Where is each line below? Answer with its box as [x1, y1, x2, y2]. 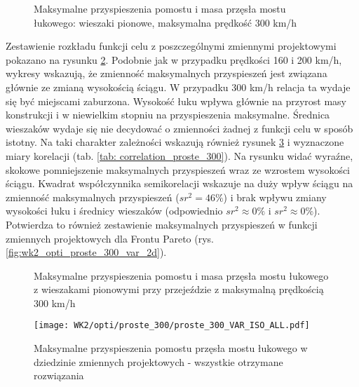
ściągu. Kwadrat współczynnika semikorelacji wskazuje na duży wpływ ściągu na [6, 176, 353, 191]
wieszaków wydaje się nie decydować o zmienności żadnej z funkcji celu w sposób [6, 121, 353, 135]
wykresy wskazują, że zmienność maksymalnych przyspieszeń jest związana [6, 66, 327, 81]
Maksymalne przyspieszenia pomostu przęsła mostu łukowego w [34, 341, 308, 355]
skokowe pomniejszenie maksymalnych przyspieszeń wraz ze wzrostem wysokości [6, 162, 351, 177]
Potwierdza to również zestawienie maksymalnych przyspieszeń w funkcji [6, 217, 318, 231]
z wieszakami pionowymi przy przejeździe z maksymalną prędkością [34, 282, 324, 297]
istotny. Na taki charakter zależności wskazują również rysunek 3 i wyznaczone [6, 135, 344, 149]
